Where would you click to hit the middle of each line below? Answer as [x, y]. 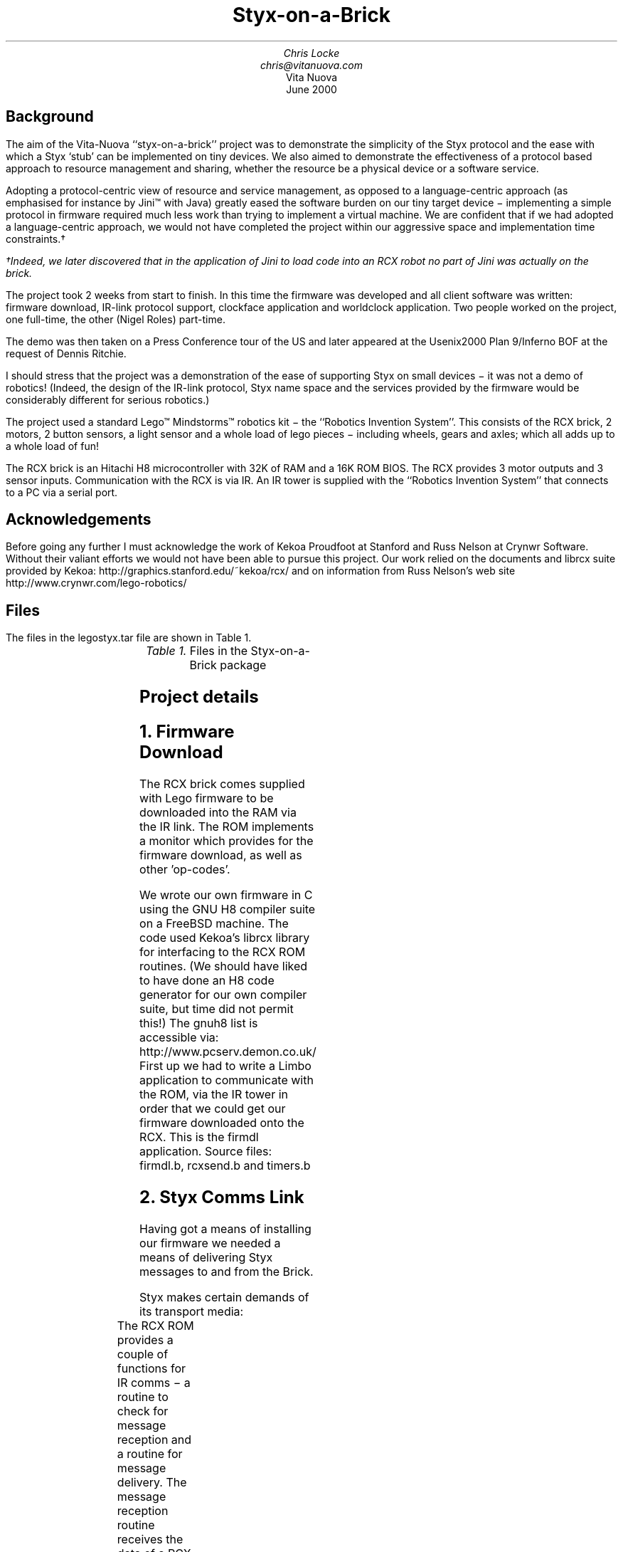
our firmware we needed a [210, 1243]
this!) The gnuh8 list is [199, 1023]
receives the [150, 1539]
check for [143, 1411]
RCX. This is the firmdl [199, 1137]
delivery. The [152, 1482]
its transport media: [192, 1311]
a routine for [150, 1453]
